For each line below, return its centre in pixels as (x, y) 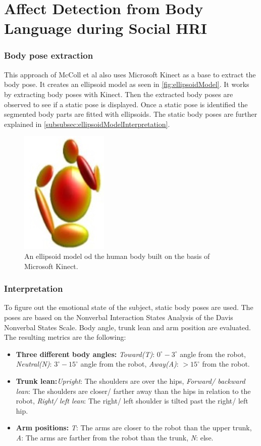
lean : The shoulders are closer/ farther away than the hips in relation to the (133, 391)
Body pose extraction (49, 55)
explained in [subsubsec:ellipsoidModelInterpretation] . (87, 124)
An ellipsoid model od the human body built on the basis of (117, 256)
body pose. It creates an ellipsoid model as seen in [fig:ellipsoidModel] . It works (127, 84)
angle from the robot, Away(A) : (129, 364)
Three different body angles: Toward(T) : (85, 354)
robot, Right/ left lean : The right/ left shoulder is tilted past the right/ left (132, 401)
